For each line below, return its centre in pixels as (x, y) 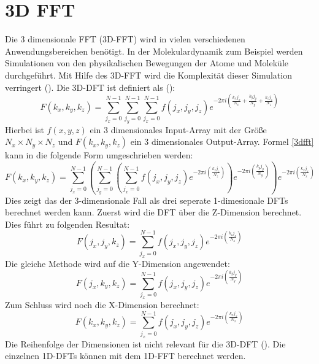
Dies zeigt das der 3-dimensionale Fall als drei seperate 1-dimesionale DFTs (147, 200)
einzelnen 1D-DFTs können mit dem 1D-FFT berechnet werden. (125, 356)
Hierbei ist (25, 129)
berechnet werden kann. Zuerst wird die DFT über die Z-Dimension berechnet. (153, 212)
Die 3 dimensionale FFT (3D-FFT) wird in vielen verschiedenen (125, 39)
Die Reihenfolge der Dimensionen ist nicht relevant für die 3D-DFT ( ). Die (145, 343)
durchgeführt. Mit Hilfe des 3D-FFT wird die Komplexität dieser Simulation (148, 75)
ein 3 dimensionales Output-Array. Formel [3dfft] (222, 141)
